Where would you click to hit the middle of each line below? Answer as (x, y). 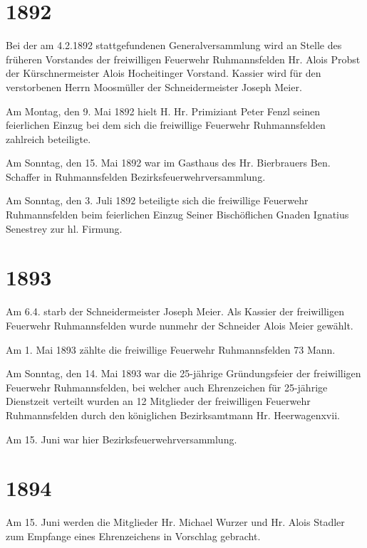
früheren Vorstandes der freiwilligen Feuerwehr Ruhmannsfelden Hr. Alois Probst (183, 59)
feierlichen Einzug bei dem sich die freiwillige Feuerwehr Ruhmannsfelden (166, 125)
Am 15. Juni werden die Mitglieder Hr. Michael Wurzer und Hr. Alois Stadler (175, 522)
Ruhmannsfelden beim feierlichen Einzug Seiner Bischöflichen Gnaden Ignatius (177, 215)
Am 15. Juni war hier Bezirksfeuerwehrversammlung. (122, 439)
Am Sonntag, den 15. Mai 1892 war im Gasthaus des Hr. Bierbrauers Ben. (168, 163)
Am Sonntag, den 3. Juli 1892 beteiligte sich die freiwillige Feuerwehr (157, 200)
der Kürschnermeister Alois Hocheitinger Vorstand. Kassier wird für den (164, 73)
